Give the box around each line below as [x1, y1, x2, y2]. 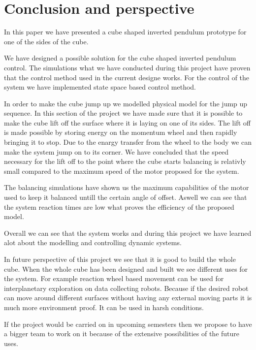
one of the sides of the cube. [4, 36, 89, 46]
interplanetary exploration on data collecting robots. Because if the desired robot [4, 283, 249, 293]
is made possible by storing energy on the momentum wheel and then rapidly [4, 127, 237, 137]
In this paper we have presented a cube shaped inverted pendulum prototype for [4, 27, 247, 37]
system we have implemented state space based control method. [4, 82, 196, 92]
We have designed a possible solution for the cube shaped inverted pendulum [4, 53, 236, 63]
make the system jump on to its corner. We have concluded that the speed [4, 146, 229, 157]
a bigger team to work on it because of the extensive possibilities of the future [4, 328, 240, 339]
